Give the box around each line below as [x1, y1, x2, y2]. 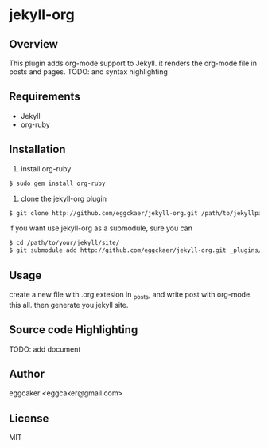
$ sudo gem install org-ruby [9, 179, 106, 187]
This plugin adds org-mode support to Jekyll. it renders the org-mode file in [9, 58, 258, 68]
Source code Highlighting [9, 323, 138, 336]
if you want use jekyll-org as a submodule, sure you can [9, 223, 193, 233]
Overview [9, 37, 59, 51]
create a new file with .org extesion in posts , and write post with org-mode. [9, 289, 253, 301]
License [9, 411, 49, 425]
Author [9, 367, 45, 380]
